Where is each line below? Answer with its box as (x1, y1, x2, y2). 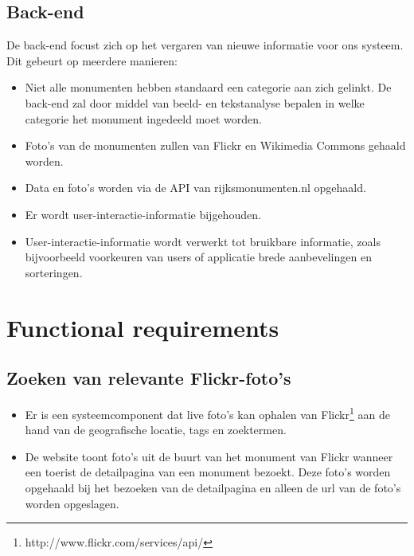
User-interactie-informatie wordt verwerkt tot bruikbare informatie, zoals (25, 233, 381, 249)
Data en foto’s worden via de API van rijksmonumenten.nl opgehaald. (25, 179, 366, 196)
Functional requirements (6, 311, 279, 343)
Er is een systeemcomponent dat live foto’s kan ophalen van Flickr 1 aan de (25, 403, 390, 422)
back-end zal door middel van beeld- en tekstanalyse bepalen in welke (25, 94, 365, 111)
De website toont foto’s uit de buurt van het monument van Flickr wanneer (25, 448, 393, 464)
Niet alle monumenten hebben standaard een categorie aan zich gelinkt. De (25, 79, 392, 96)
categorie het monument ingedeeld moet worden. (25, 110, 262, 127)
